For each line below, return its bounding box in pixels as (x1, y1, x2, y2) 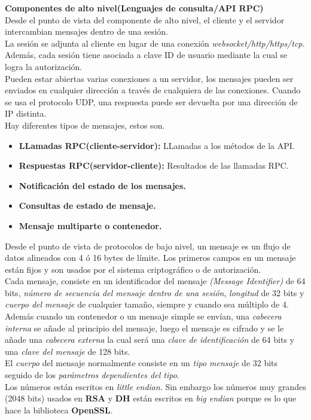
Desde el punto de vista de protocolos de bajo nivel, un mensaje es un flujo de (5, 239, 291, 252)
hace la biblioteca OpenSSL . (5, 403, 113, 416)
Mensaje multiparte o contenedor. (19, 219, 162, 232)
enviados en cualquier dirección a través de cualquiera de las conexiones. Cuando (5, 84, 301, 96)
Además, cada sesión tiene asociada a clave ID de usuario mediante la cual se (5, 48, 288, 61)
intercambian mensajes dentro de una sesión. (5, 25, 168, 38)
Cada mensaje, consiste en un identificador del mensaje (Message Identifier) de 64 (5, 275, 306, 287)
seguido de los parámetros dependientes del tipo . (5, 369, 179, 381)
